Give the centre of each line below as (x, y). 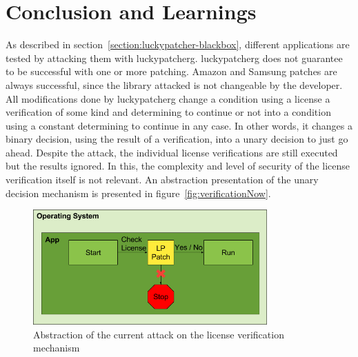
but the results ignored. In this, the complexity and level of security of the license (178, 166)
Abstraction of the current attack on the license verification (159, 334)
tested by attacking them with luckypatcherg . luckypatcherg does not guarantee (174, 58)
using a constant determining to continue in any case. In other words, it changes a (179, 125)
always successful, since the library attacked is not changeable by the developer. (174, 84)
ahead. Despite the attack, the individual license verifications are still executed (172, 152)
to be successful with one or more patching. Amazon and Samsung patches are (171, 71)
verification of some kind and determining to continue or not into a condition (168, 112)
